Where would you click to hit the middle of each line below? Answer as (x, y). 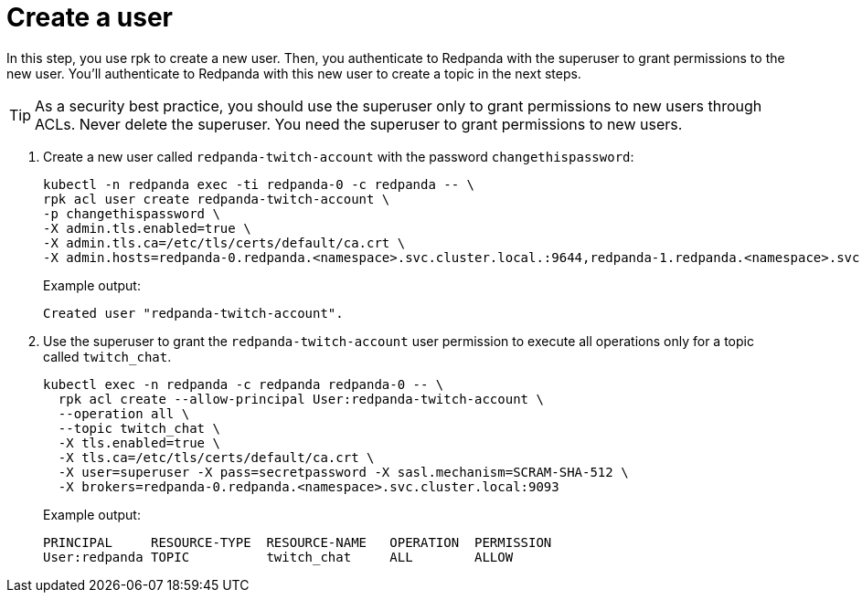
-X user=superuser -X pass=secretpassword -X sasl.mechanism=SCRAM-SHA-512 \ (343, 472)
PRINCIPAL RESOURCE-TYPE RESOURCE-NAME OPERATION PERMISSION (298, 542)
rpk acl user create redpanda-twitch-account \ (217, 199)
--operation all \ (124, 413)
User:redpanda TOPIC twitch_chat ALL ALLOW (278, 557)
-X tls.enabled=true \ (139, 442)
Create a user (90, 17)
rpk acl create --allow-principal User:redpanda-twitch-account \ (301, 399)
